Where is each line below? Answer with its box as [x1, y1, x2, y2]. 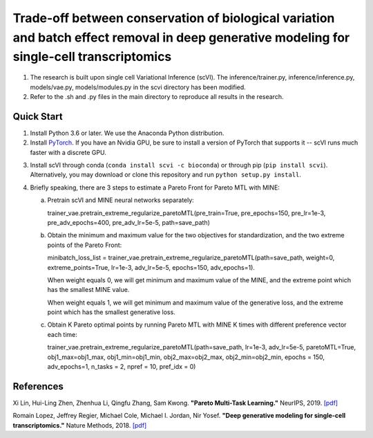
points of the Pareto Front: [47, 241, 122, 249]
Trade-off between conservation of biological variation [12, 10, 335, 26]
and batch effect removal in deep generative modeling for [12, 30, 350, 45]
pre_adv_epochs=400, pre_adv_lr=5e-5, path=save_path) [47, 218, 211, 226]
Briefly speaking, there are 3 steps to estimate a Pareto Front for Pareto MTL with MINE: [30, 183, 280, 192]
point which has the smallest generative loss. [47, 308, 175, 316]
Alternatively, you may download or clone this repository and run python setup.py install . [30, 170, 302, 179]
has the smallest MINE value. [47, 286, 130, 294]
